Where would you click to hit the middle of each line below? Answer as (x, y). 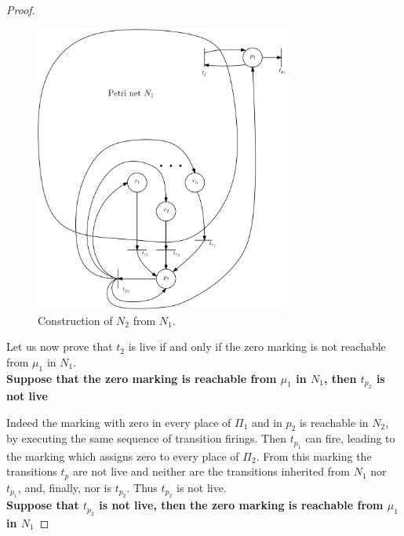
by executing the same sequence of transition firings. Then (146, 438)
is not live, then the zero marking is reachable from (241, 505)
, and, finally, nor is (64, 487)
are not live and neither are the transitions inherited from (211, 471)
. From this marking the (314, 456)
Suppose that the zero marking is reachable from (142, 378)
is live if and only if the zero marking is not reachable (257, 346)
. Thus (142, 487)
